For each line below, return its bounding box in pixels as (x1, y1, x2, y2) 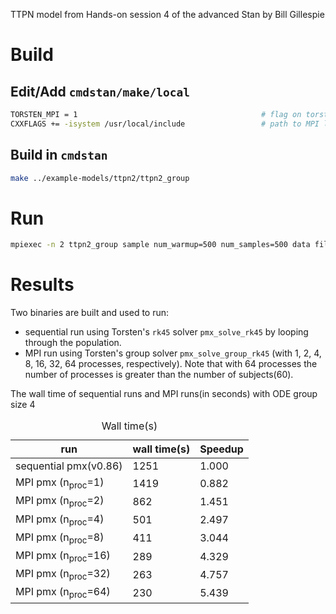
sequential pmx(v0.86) (15, 459, 123, 473)
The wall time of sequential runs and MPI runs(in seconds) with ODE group (10, 388, 318, 400)
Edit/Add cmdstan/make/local (10, 83, 191, 100)
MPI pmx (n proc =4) (15, 512, 105, 528)
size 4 (10, 399, 36, 411)
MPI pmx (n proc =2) (15, 494, 105, 509)
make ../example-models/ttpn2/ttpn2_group (10, 173, 190, 183)
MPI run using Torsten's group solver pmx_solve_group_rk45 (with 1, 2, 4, (24, 347, 322, 359)
